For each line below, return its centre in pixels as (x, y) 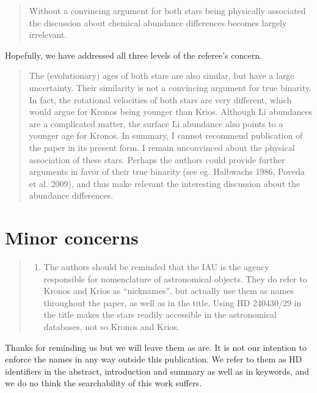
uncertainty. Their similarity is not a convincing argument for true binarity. (170, 87)
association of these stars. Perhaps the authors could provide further (157, 159)
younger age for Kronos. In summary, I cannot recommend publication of (166, 135)
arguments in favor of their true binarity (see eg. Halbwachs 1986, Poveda (167, 171)
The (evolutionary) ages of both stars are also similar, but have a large (162, 75)
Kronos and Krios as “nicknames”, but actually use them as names (169, 291)
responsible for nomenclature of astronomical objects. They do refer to (175, 278)
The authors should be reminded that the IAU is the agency (156, 267)
